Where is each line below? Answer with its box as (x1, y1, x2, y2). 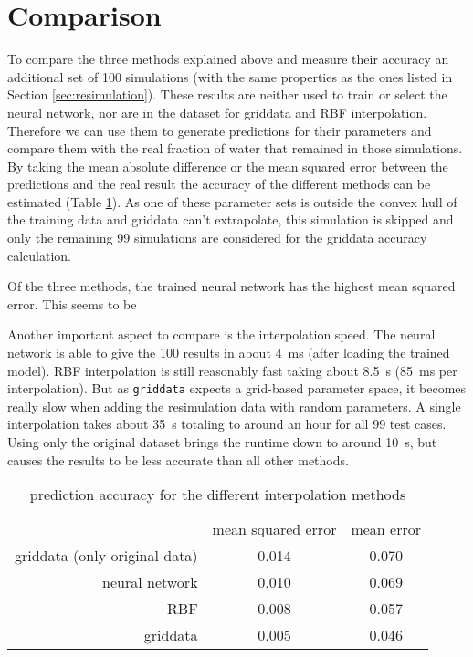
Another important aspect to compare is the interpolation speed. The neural (7, 325, 436, 344)
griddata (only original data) (15, 545, 198, 567)
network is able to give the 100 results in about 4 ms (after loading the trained (7, 343, 450, 362)
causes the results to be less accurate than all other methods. (7, 450, 349, 469)
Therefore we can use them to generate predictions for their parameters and (7, 120, 432, 140)
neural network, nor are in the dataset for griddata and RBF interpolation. (7, 102, 427, 121)
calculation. (7, 245, 72, 265)
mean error (351, 518, 421, 540)
